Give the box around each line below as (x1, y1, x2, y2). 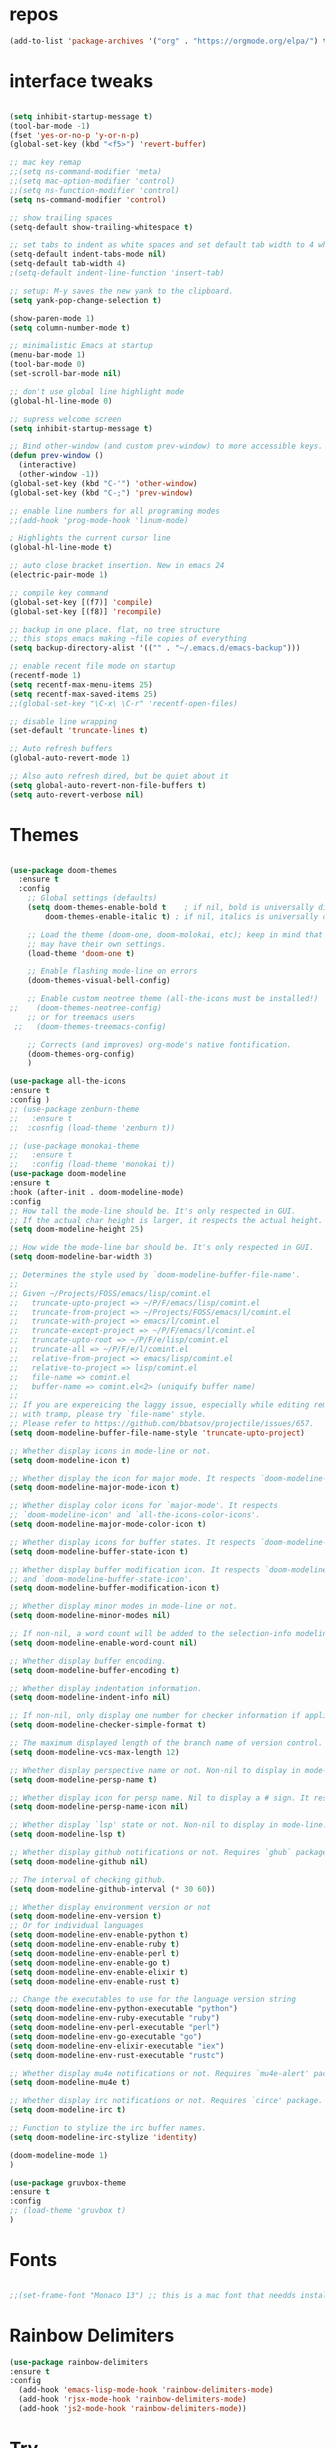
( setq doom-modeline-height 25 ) (9, 1224, 144, 1235)
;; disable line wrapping (9, 716, 117, 727)
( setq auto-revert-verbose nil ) (9, 789, 144, 800)
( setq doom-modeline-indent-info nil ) (9, 1693, 171, 1703)
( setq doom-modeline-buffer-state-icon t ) (9, 1546, 189, 1557)
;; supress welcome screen (9, 414, 122, 424)
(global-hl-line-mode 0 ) (9, 396, 113, 406)
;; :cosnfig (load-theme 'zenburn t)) (9, 1123, 176, 1133)
